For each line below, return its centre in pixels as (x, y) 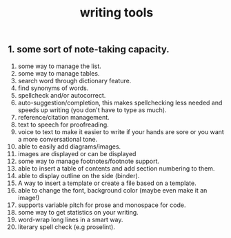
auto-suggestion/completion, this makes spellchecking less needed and (120, 102)
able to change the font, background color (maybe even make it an (112, 190)
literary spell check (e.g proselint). (67, 227)
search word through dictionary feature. (74, 80)
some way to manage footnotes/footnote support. (89, 161)
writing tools (117, 13)
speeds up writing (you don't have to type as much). (92, 110)
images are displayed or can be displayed (77, 153)
